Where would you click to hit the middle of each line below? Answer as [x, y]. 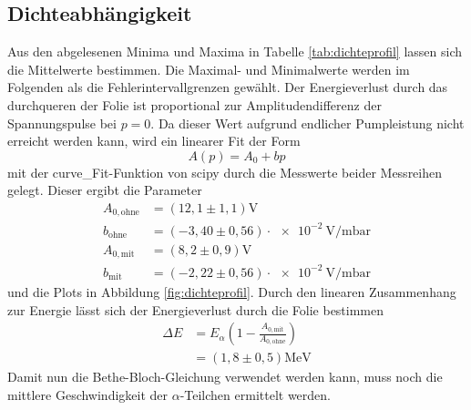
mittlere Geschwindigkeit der [88, 394]
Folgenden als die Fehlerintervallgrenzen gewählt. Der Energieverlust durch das [228, 87]
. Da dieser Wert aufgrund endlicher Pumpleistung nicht [307, 123]
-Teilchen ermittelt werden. [255, 394]
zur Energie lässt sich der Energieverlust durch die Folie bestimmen [196, 309]
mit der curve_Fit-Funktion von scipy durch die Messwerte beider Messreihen [225, 172]
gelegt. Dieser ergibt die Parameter [105, 190]
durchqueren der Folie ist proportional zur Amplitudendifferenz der [195, 104]
